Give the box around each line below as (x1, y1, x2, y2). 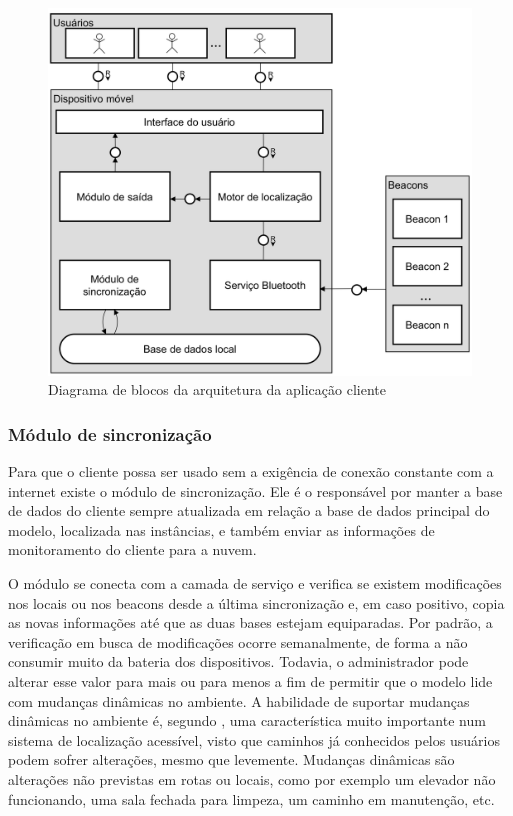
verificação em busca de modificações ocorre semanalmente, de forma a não (8, 631, 468, 652)
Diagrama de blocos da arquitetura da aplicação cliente (48, 379, 386, 400)
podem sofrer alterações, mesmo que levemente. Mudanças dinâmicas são (8, 749, 455, 770)
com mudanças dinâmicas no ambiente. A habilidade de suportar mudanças (8, 690, 470, 711)
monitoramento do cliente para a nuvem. (8, 539, 257, 560)
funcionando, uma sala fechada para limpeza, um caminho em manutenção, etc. (8, 788, 495, 809)
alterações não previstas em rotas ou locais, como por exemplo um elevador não (8, 769, 496, 789)
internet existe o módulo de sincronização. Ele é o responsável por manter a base (8, 480, 503, 501)
